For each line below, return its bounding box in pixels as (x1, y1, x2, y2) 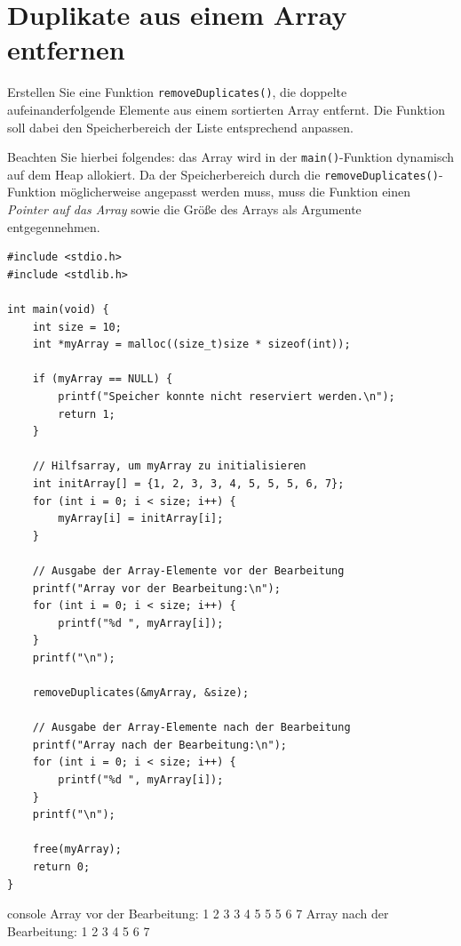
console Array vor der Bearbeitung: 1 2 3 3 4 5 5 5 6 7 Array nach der (7, 904, 389, 923)
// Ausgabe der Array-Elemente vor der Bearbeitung (32, 564, 345, 577)
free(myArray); (32, 843, 122, 856)
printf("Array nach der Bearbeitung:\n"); (32, 738, 287, 751)
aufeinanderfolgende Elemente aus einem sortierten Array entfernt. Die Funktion (7, 100, 445, 118)
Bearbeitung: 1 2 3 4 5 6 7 (7, 921, 150, 940)
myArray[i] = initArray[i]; (58, 512, 224, 525)
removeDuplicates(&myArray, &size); (32, 686, 250, 700)
